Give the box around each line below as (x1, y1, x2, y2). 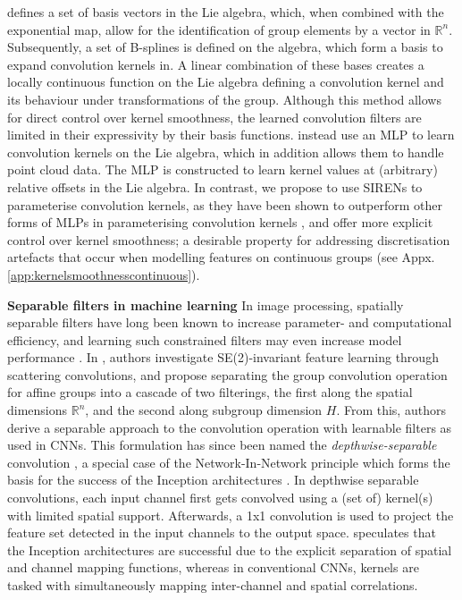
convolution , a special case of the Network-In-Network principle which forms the (7, 452, 450, 471)
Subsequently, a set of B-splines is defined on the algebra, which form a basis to (7, 38, 443, 56)
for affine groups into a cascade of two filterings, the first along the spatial (7, 383, 413, 401)
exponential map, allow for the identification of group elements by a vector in (7, 20, 431, 38)
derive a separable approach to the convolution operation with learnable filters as (7, 418, 452, 436)
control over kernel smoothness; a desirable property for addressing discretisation (7, 230, 450, 249)
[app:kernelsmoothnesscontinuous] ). (7, 265, 200, 283)
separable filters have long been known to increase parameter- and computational (7, 313, 452, 332)
